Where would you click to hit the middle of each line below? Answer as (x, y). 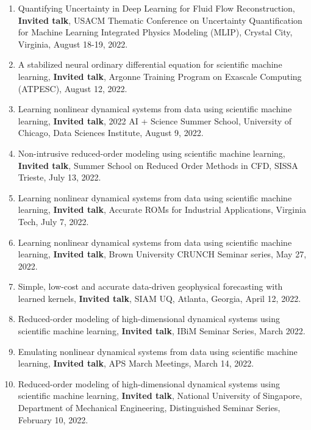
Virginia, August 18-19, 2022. (73, 44)
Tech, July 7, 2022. (53, 221)
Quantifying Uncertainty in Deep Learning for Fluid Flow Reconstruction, (156, 8)
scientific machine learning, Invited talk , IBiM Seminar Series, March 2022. (162, 331)
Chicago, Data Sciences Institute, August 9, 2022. (111, 133)
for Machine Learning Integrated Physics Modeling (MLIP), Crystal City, (155, 32)
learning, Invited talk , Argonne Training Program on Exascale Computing (160, 76)
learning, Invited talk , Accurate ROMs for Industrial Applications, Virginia (162, 210)
